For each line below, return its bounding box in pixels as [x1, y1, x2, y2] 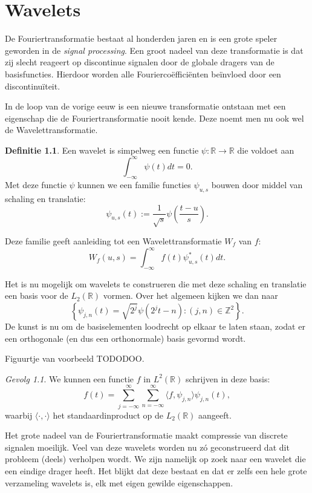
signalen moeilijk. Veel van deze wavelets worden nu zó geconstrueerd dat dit [5, 440, 290, 453]
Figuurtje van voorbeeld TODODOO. [5, 352, 145, 365]
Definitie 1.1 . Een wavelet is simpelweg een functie [5, 143, 199, 156]
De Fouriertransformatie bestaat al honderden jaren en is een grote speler [5, 32, 278, 45]
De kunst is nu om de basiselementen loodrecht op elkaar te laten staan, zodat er [5, 320, 305, 333]
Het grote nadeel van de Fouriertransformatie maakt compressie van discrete [5, 429, 288, 442]
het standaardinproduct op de [53, 408, 164, 421]
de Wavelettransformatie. [5, 123, 98, 136]
